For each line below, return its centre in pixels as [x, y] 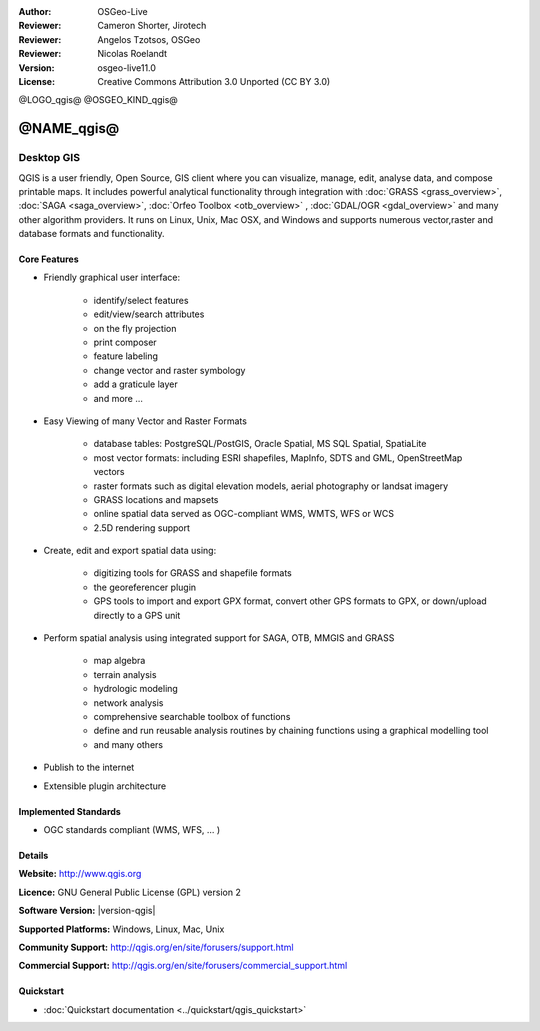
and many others [128, 744]
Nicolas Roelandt [132, 54]
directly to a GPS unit [137, 615]
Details [33, 855]
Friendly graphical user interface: [112, 277]
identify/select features [141, 300]
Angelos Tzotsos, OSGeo [149, 39]
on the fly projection [135, 328]
